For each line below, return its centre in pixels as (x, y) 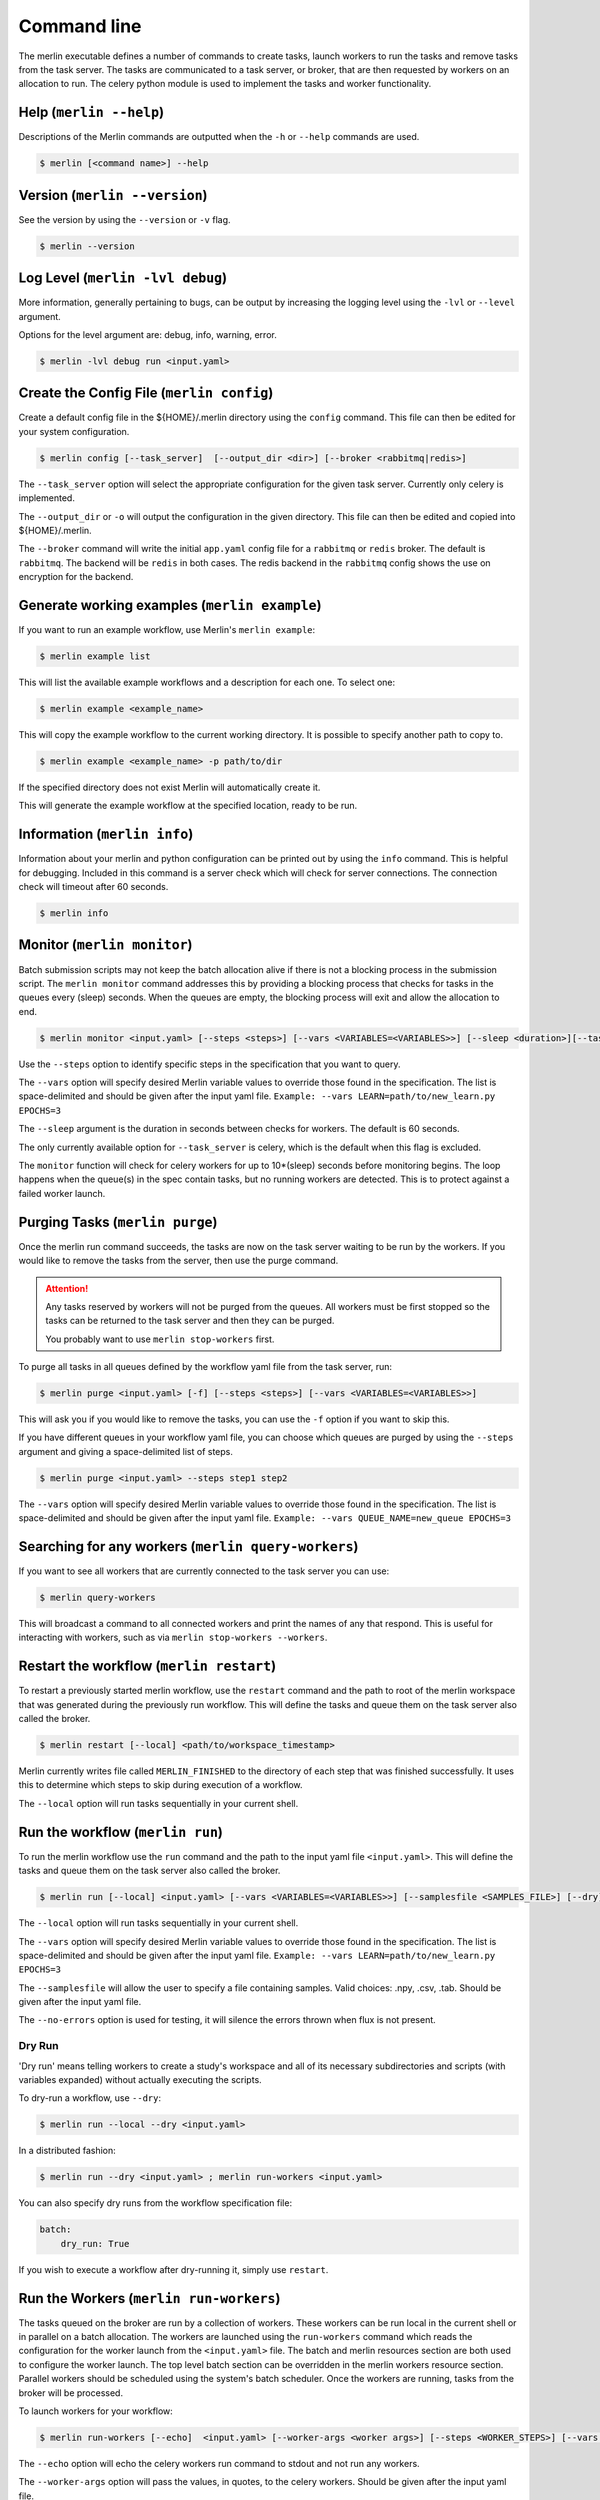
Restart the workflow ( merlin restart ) (147, 1666)
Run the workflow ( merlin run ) (121, 1831)
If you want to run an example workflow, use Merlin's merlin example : (167, 630)
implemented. (46, 498)
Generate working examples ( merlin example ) (170, 605)
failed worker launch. (62, 1193)
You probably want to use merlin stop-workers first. (160, 1339)
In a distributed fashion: (67, 2151)
